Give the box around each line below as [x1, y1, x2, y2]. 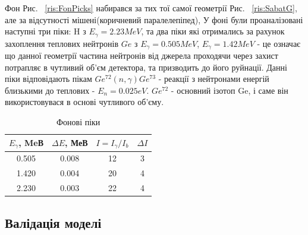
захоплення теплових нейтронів [5, 37, 119, 49]
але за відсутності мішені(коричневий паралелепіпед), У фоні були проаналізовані [5, 13, 303, 26]
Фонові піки [56, 116, 100, 128]
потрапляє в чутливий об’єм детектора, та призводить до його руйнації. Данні [5, 61, 287, 73]
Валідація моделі [5, 213, 102, 231]
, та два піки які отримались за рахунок [141, 25, 285, 37]
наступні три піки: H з [5, 25, 86, 37]
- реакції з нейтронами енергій [158, 72, 269, 85]
